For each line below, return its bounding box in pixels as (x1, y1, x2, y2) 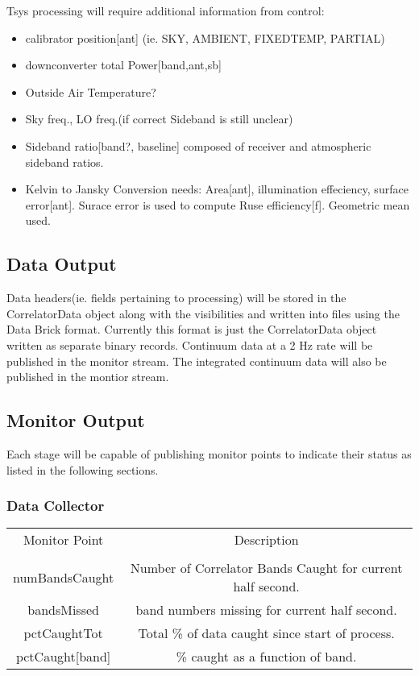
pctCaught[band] (15, 647, 111, 666)
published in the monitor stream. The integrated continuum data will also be (6, 352, 387, 369)
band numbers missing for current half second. (135, 600, 397, 620)
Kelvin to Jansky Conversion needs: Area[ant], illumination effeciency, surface (25, 180, 409, 197)
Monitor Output (6, 408, 145, 433)
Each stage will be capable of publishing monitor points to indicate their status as (6, 445, 412, 462)
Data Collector (6, 496, 105, 516)
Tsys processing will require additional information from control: (6, 2, 325, 19)
